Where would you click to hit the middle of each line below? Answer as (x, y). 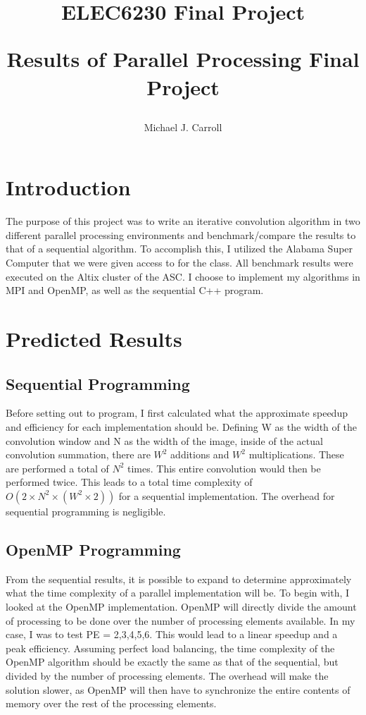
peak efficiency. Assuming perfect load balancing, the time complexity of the (170, 648)
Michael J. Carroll (183, 127)
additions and (200, 454)
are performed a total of (57, 468)
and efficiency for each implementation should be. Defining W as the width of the (181, 427)
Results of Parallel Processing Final (183, 59)
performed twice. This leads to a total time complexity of (129, 482)
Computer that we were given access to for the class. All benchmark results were (179, 263)
